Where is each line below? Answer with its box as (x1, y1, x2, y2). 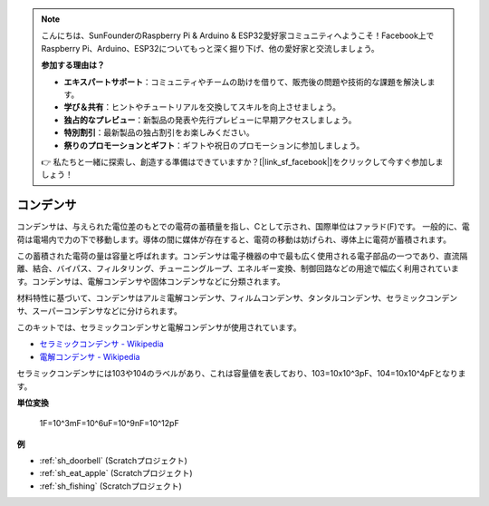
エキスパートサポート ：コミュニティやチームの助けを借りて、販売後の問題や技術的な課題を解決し (63, 76, 427, 87)
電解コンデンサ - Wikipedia (39, 351, 140, 362)
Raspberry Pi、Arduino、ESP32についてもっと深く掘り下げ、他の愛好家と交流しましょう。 (41, 43, 379, 54)
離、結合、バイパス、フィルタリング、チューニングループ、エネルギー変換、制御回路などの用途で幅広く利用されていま (16, 263, 459, 274)
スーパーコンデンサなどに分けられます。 (32, 305, 183, 316)
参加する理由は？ (41, 60, 105, 71)
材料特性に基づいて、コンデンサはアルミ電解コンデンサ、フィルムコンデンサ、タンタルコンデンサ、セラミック (16, 293, 427, 304)
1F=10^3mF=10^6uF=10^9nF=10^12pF (39, 418, 180, 429)
